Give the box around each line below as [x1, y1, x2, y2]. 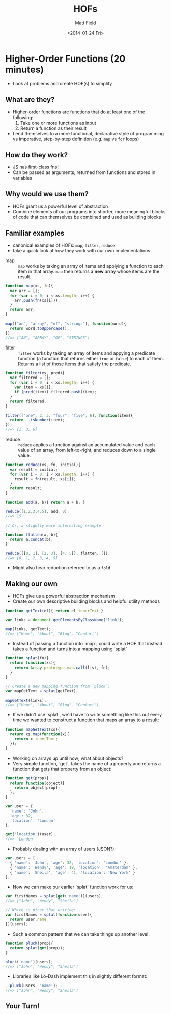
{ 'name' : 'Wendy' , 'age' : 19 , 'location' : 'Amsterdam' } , [10, 865, 138, 870]
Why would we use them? [5, 189, 89, 198]
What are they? [5, 95, 55, 104]
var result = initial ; [10, 467, 58, 472]
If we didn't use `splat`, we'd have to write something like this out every [12, 712, 162, 718]
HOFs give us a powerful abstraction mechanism [12, 593, 115, 599]
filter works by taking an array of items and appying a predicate [18, 350, 155, 356]
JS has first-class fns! [12, 164, 59, 170]
